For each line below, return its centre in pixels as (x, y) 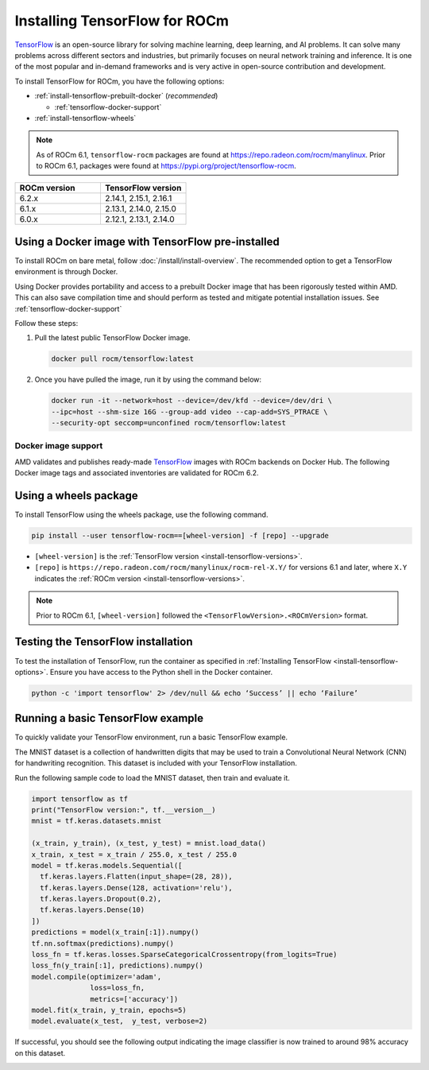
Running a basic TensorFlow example (109, 718)
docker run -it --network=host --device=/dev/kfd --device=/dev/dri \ (192, 401)
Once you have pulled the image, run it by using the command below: (148, 380)
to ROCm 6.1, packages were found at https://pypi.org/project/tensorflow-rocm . (166, 166)
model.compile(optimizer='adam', (97, 977)
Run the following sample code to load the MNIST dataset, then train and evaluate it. (152, 777)
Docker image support (59, 446)
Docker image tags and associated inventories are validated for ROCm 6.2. (137, 473)
